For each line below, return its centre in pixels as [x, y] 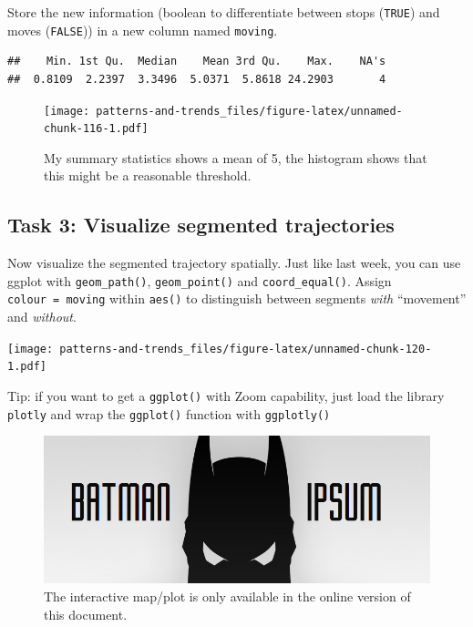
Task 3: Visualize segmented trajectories [201, 225]
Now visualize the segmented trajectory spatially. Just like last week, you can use [234, 263]
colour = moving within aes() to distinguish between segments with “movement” [237, 298]
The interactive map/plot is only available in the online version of [227, 596]
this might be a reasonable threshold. [148, 175]
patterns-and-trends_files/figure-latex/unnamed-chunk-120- [246, 349]
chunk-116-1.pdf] [96, 129]
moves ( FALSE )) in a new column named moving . [143, 30]
